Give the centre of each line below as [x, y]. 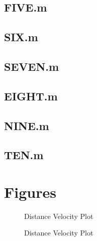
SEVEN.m [32, 66]
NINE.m [27, 125]
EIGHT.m [31, 96]
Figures [30, 192]
